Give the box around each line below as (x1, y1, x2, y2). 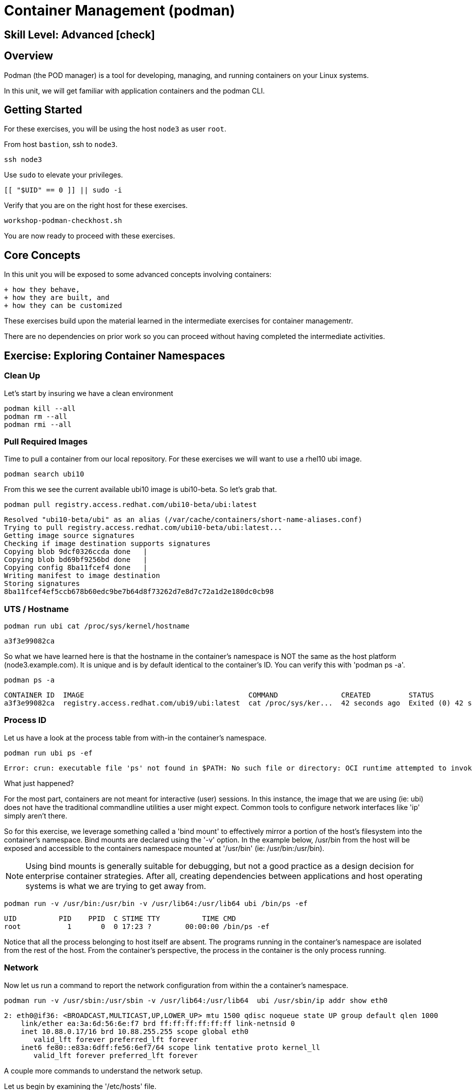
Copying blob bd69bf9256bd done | (4, 555, 147, 564)
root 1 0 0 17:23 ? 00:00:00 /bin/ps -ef (4, 922, 270, 930)
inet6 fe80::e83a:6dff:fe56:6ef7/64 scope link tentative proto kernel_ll (20, 1043, 320, 1051)
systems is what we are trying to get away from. (25, 880, 206, 891)
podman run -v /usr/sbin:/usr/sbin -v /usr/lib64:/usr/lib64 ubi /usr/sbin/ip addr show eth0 (4, 996, 388, 1004)
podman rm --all (4, 412, 67, 420)
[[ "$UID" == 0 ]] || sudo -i (4, 186, 122, 194)
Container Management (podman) (4, 2, 235, 19)
